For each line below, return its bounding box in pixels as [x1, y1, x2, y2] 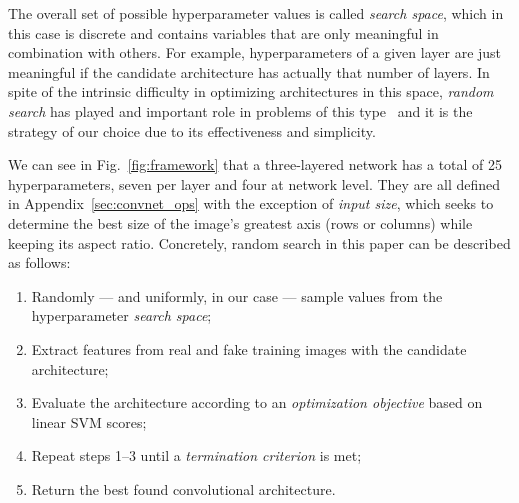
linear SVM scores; [31, 411, 147, 432]
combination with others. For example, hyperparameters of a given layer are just [8, 42, 502, 63]
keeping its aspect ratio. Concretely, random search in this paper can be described [8, 232, 511, 253]
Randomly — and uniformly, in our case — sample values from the [31, 285, 443, 306]
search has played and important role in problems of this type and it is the [8, 100, 473, 121]
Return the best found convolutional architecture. [31, 478, 336, 499]
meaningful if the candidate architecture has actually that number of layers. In [8, 61, 490, 82]
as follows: [8, 252, 71, 273]
